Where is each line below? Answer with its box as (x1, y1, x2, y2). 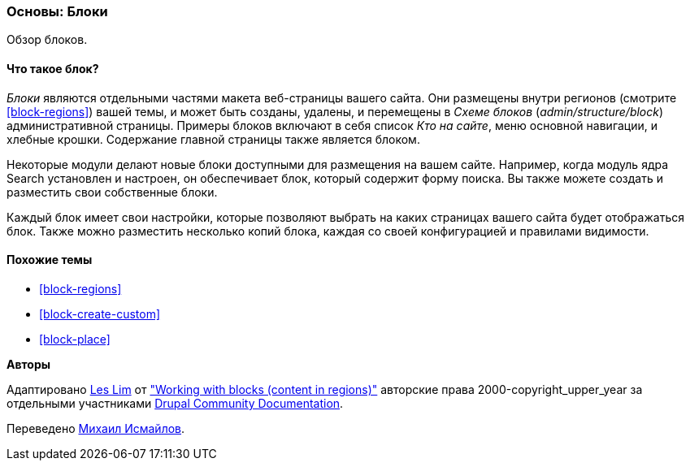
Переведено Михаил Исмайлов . (7, 421, 185, 435)
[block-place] (39, 331, 111, 346)
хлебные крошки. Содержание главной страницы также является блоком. (7, 132, 420, 146)
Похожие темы (7, 253, 93, 267)
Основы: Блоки (7, 3, 108, 19)
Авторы (7, 357, 51, 371)
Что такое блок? (7, 61, 99, 76)
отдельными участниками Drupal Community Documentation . (7, 396, 344, 410)
